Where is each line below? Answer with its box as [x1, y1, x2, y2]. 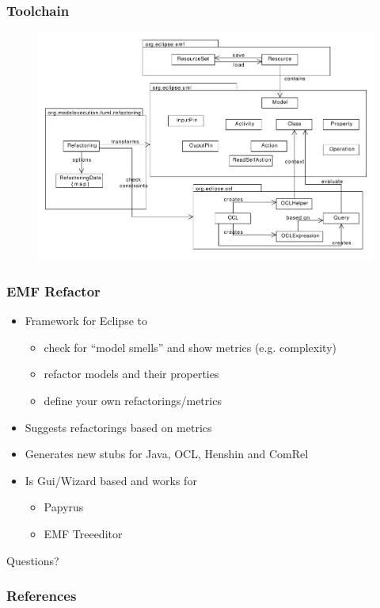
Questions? [6, 552, 59, 568]
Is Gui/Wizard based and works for [25, 472, 197, 488]
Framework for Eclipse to [25, 312, 147, 329]
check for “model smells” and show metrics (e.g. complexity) [44, 338, 336, 355]
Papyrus [44, 499, 84, 515]
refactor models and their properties [44, 365, 219, 382]
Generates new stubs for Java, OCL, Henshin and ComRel [25, 445, 309, 462]
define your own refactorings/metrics [44, 392, 222, 409]
